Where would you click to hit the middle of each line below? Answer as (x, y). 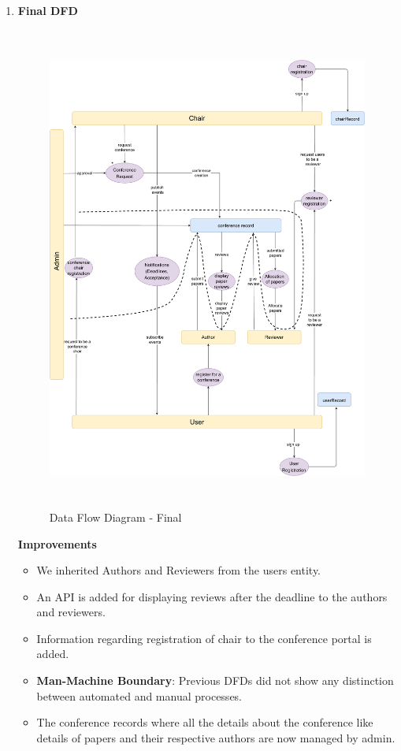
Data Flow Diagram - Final (115, 517)
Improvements (57, 543)
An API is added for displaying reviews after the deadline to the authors (212, 596)
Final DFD (48, 10)
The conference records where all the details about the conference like (205, 722)
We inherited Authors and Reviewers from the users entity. (179, 570)
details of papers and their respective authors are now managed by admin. (216, 737)
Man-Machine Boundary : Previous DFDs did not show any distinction (215, 680)
